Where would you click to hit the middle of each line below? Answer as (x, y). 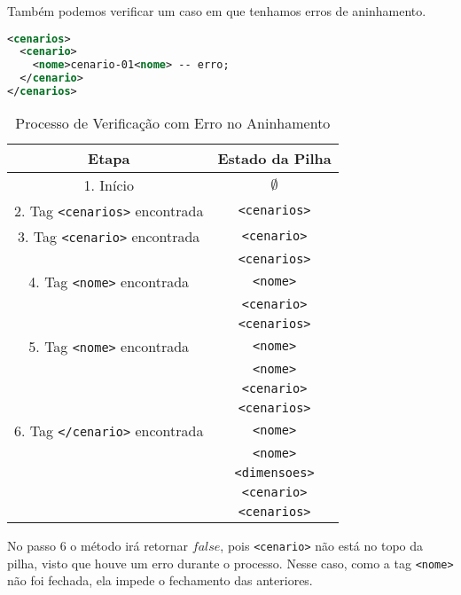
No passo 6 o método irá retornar (98, 545)
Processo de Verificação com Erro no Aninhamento (173, 122)
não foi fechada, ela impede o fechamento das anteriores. (160, 580)
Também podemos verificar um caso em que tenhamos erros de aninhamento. (217, 11)
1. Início (109, 184)
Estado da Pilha (274, 158)
